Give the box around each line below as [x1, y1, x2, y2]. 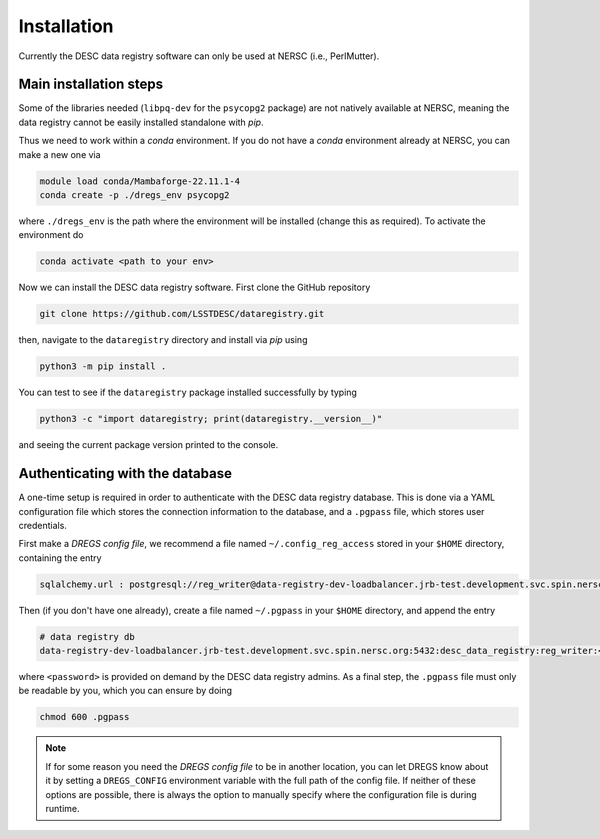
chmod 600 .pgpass [39, 711, 130, 723]
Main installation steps [18, 76, 164, 93]
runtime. [45, 802, 80, 814]
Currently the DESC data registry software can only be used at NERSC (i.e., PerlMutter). [18, 50, 380, 62]
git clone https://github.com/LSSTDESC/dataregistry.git [39, 308, 325, 320]
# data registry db [39, 631, 135, 642]
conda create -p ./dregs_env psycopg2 [39, 190, 230, 200]
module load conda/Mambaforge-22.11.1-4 [39, 175, 240, 187]
